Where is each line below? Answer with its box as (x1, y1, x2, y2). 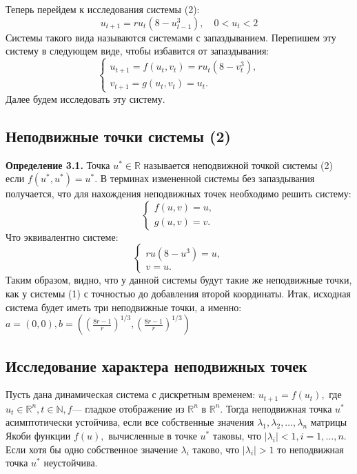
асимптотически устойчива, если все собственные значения (6, 415, 254, 429)
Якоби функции (6, 428, 71, 443)
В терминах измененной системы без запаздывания (100, 171, 315, 186)
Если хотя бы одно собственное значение (6, 442, 178, 456)
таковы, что (212, 428, 262, 443)
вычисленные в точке (108, 428, 197, 443)
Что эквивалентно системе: (6, 229, 119, 244)
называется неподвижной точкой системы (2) (143, 157, 333, 172)
